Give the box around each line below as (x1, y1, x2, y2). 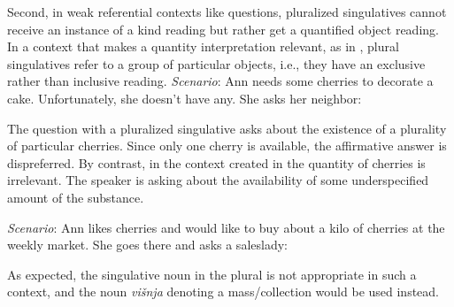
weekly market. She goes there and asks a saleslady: (7, 235, 288, 254)
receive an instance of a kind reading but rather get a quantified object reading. (7, 19, 439, 38)
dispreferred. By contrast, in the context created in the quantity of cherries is (7, 153, 426, 172)
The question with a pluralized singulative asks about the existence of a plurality (7, 119, 447, 137)
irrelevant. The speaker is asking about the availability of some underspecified (7, 171, 429, 189)
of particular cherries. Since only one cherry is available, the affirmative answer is (7, 136, 447, 155)
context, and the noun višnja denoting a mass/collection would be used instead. (7, 282, 439, 301)
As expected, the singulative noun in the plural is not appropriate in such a (7, 265, 417, 283)
